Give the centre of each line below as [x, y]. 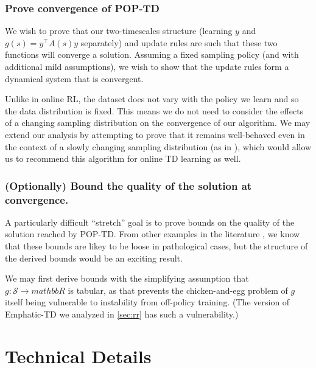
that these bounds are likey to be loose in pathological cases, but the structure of [156, 246]
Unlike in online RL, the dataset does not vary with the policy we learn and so [152, 99]
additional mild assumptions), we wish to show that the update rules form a [147, 66]
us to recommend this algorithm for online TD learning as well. [123, 158]
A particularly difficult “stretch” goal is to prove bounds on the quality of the [150, 222]
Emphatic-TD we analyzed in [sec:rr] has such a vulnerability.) [122, 314]
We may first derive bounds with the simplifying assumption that [127, 278]
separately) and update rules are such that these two [179, 42]
